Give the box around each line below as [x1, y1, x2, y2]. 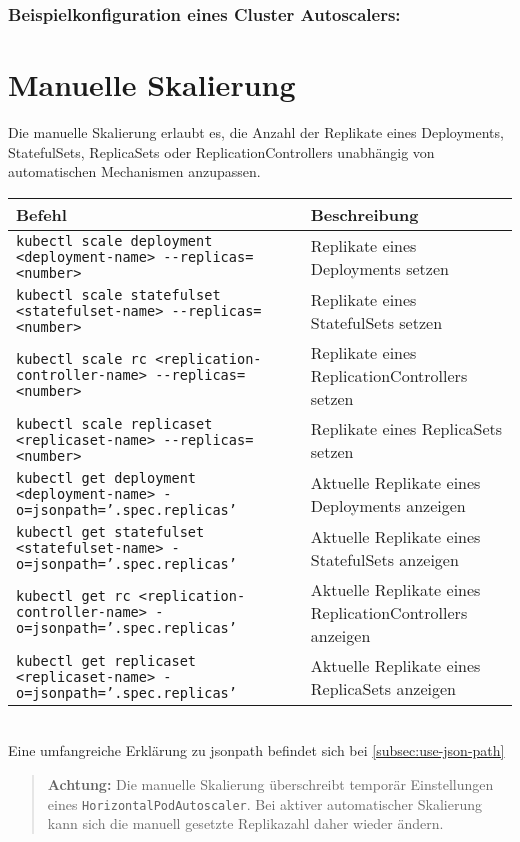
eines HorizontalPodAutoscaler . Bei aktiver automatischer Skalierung [47, 793, 483, 814]
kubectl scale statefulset [16, 286, 221, 303]
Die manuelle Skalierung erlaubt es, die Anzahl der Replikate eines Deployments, [8, 121, 504, 142]
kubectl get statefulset [16, 523, 205, 540]
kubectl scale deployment [16, 232, 213, 249]
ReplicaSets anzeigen [310, 676, 456, 700]
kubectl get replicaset [16, 652, 197, 669]
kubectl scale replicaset [16, 415, 213, 432]
